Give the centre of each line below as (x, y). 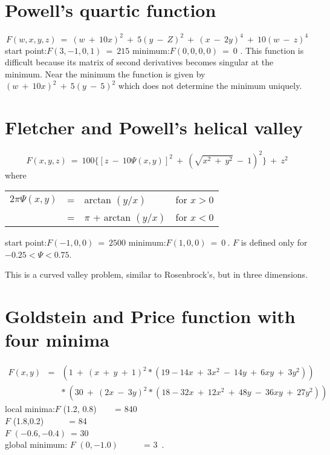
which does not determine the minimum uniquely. (210, 86)
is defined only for (274, 242)
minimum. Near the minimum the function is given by (105, 74)
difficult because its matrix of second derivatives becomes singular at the (139, 62)
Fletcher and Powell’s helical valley (154, 127)
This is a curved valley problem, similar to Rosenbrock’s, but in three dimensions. (157, 274)
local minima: (30, 409)
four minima (57, 340)
